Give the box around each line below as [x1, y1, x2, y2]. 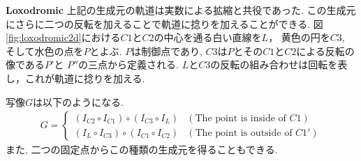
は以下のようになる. [33, 94, 124, 109]
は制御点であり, [131, 43, 202, 58]
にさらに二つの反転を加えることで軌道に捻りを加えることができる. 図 [6, 16, 323, 31]
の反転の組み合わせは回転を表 [210, 57, 348, 72]
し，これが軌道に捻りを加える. [6, 70, 145, 85]
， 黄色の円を [268, 30, 330, 45]
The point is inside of [195, 113, 286, 123]
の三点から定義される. [78, 57, 179, 72]
